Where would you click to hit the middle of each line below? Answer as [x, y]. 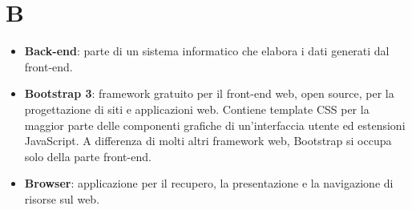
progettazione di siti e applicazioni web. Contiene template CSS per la [197, 109]
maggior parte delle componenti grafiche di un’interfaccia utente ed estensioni [215, 125]
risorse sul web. [62, 198]
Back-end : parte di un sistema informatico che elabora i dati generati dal [207, 51]
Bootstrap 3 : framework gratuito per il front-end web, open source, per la [209, 93]
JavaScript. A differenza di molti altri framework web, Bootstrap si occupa [208, 141]
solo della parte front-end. [88, 156]
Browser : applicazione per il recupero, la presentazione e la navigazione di [209, 183]
